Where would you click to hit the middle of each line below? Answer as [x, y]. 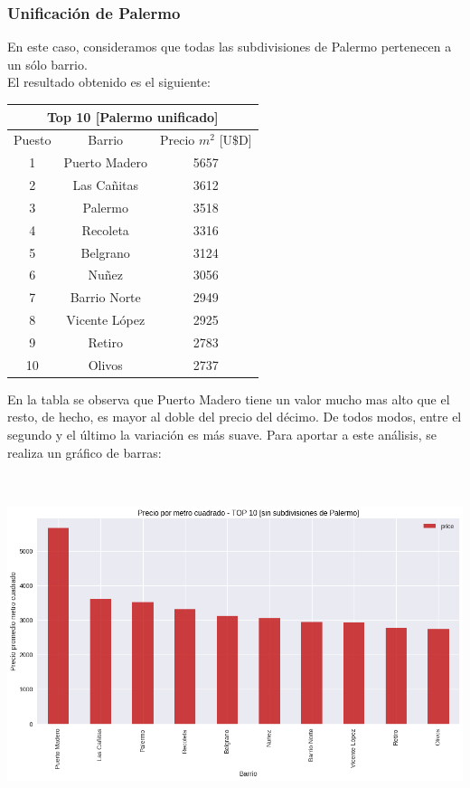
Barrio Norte [105, 297]
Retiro [105, 342]
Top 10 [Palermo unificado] [133, 116]
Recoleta [105, 229]
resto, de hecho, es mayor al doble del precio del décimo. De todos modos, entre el [235, 417]
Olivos [105, 364]
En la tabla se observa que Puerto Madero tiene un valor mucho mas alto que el [229, 399]
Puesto [33, 140]
